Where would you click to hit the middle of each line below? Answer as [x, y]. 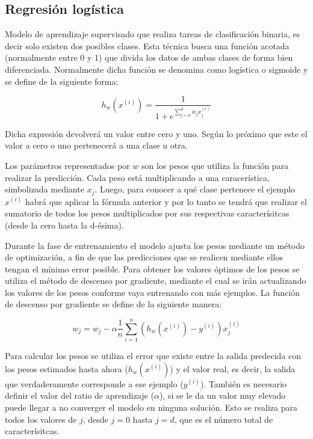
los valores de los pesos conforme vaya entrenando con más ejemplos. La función [153, 292]
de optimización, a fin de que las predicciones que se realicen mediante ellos [144, 257]
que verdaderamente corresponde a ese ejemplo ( [94, 383]
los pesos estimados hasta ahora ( [67, 368]
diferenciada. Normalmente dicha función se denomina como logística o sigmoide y [156, 69]
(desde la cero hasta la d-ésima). [64, 225]
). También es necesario [243, 383]
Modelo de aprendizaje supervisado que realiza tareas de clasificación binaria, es [153, 34]
